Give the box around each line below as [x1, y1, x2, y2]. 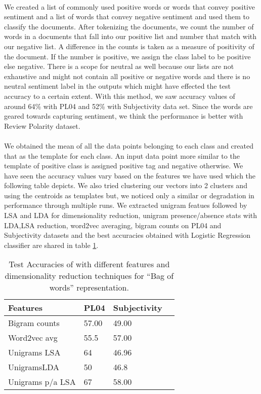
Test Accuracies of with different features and [9, 258, 170, 270]
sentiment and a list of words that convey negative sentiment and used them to [4, 11, 249, 22]
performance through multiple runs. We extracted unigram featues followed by [4, 200, 247, 210]
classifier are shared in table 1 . [4, 239, 99, 250]
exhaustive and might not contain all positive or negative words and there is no [4, 70, 250, 81]
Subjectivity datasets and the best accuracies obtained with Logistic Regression [4, 230, 251, 240]
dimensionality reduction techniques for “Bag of [5, 270, 174, 282]
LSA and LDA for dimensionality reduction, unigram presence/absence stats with [4, 210, 257, 221]
